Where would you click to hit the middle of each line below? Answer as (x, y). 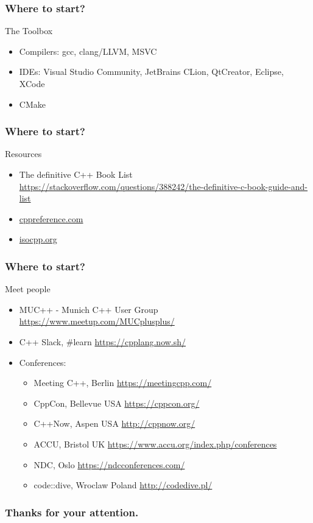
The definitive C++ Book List (76, 174)
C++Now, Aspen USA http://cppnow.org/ (114, 423)
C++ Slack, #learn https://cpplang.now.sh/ (103, 341)
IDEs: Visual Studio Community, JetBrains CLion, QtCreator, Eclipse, (151, 72)
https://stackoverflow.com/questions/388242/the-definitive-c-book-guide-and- (164, 186)
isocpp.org (38, 239)
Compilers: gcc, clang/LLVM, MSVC (88, 51)
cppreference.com (51, 218)
